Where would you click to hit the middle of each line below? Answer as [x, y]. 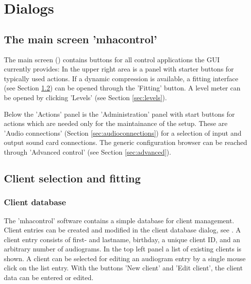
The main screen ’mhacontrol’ [81, 39]
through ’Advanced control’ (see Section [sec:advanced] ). [88, 151]
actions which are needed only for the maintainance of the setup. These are [116, 123]
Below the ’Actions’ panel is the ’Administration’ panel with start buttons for [119, 114]
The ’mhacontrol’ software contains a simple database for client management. [119, 220]
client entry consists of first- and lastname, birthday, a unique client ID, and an [122, 239]
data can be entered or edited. [49, 277]
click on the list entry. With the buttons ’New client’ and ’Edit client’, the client [123, 268]
